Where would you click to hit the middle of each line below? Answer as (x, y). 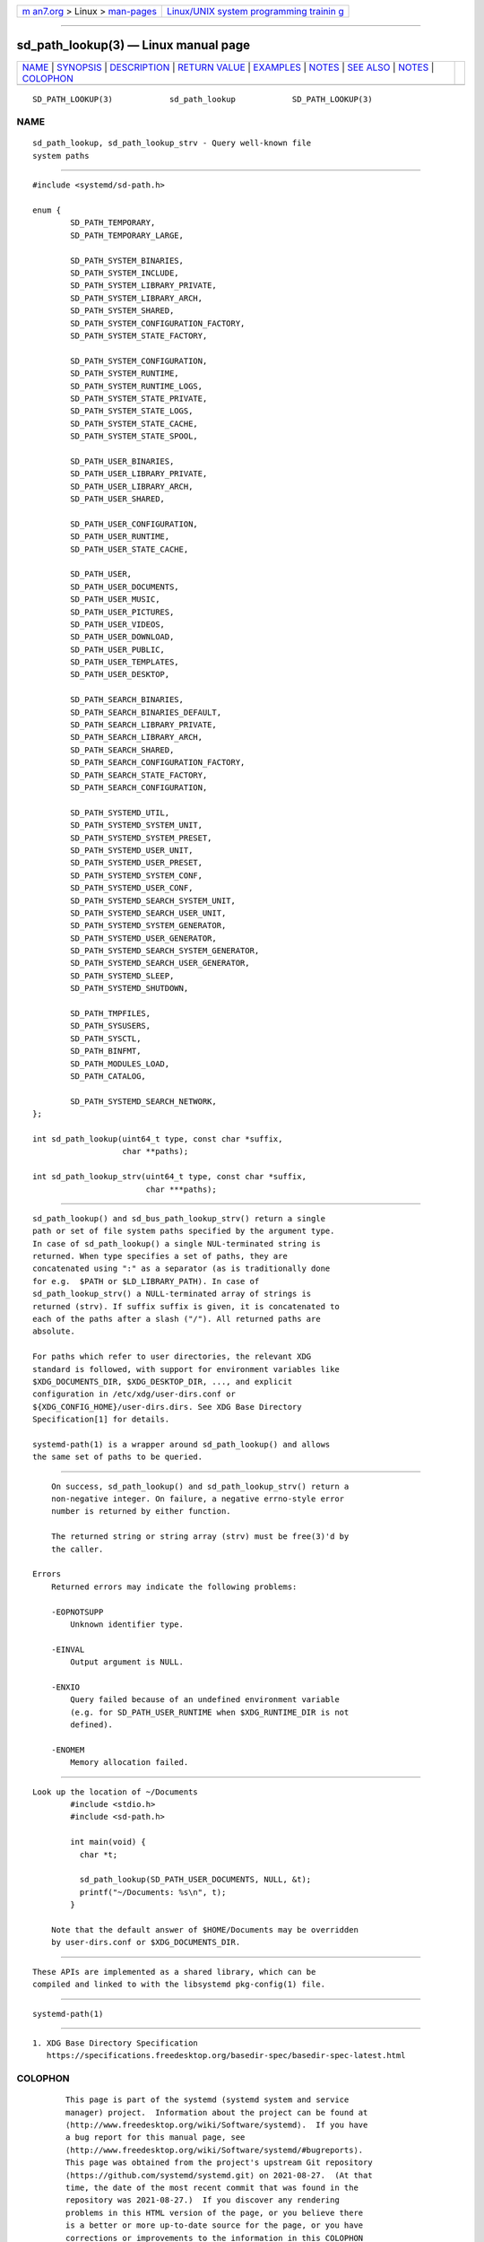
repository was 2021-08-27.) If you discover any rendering (203, 2200)
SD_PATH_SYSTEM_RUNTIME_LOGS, (137, 386)
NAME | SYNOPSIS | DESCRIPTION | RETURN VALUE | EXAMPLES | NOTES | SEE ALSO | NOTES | (228, 67)
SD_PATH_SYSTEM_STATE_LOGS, (132, 411)
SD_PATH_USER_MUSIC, (115, 600)
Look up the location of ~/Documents (116, 1792)
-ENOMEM (68, 1750)
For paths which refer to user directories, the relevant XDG (172, 1357)
